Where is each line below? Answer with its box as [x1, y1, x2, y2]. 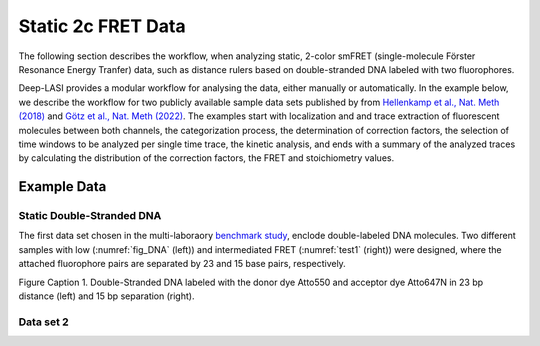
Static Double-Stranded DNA [18, 209, 162, 223]
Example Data [18, 178, 107, 195]
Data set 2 [18, 315, 69, 329]
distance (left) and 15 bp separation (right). [18, 290, 195, 302]
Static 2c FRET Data [18, 15, 186, 37]
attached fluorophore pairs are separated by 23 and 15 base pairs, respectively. [18, 258, 347, 270]
